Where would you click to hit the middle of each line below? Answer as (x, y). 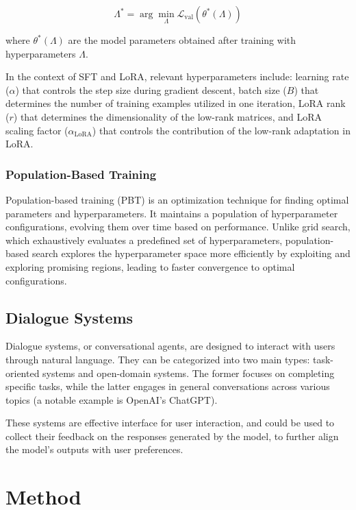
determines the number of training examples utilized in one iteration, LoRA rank (176, 103)
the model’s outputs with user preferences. (94, 449)
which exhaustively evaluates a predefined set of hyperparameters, (144, 240)
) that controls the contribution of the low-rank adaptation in (221, 130)
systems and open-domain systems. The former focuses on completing (189, 373)
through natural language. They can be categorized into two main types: (158, 359)
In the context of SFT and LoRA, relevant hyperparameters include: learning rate (177, 76)
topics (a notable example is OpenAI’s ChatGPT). (112, 399)
